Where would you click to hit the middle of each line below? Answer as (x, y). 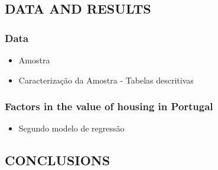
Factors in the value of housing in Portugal (109, 106)
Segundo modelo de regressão (71, 128)
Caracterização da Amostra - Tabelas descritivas (106, 80)
